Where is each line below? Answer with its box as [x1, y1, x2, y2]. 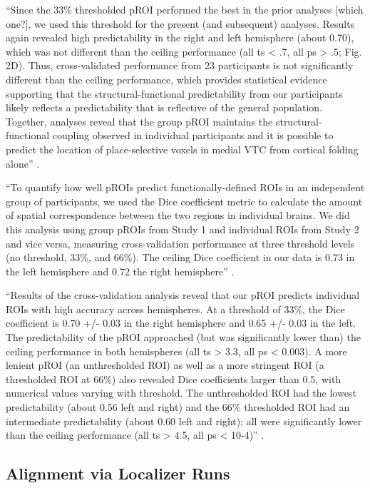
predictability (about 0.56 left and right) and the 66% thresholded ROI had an [6, 400, 350, 415]
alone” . [6, 156, 40, 171]
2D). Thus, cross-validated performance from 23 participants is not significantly [6, 58, 354, 73]
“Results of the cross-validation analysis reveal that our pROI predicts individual [6, 288, 360, 303]
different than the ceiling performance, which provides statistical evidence [6, 71, 327, 86]
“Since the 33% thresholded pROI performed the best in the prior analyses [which [6, 2, 364, 16]
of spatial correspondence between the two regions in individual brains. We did [6, 208, 350, 223]
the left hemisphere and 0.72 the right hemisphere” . [6, 263, 235, 278]
